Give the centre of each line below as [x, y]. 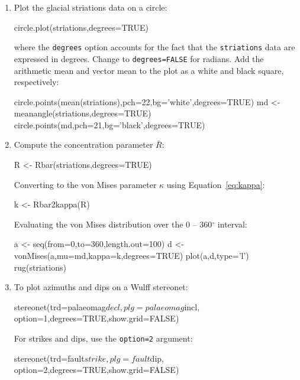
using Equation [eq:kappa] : [216, 184]
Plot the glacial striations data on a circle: [91, 7]
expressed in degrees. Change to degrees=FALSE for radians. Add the [139, 58]
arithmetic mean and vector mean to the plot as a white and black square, [149, 70]
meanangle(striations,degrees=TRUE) [83, 113]
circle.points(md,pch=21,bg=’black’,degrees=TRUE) [109, 124]
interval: [232, 224]
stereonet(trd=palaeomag [60, 306]
